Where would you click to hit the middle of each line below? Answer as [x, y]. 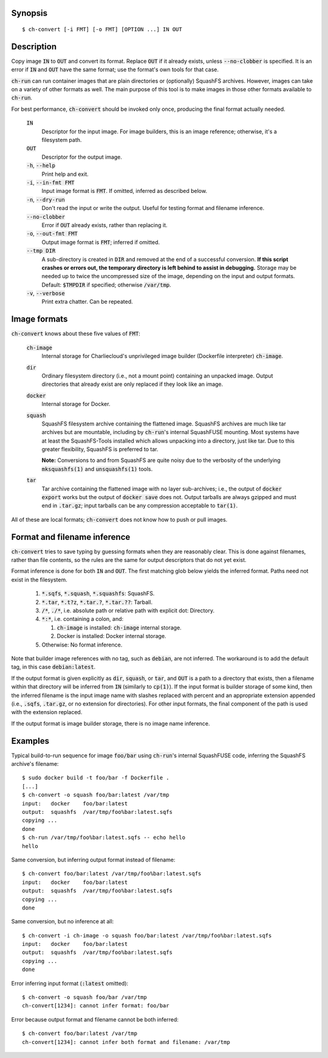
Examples [30, 741]
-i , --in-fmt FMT [50, 182]
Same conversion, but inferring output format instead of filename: [93, 860]
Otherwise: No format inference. [82, 645]
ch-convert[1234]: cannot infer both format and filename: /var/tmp [126, 1042]
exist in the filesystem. [39, 580]
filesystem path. [62, 140]
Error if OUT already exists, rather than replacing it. [104, 225]
